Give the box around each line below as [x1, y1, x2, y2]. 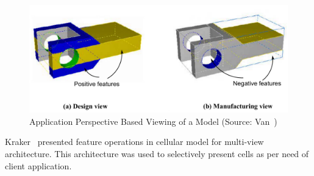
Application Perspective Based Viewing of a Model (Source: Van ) [29, 114, 277, 127]
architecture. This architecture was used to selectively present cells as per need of [5, 147, 309, 160]
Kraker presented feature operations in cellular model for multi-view [5, 135, 264, 148]
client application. [5, 159, 72, 172]
